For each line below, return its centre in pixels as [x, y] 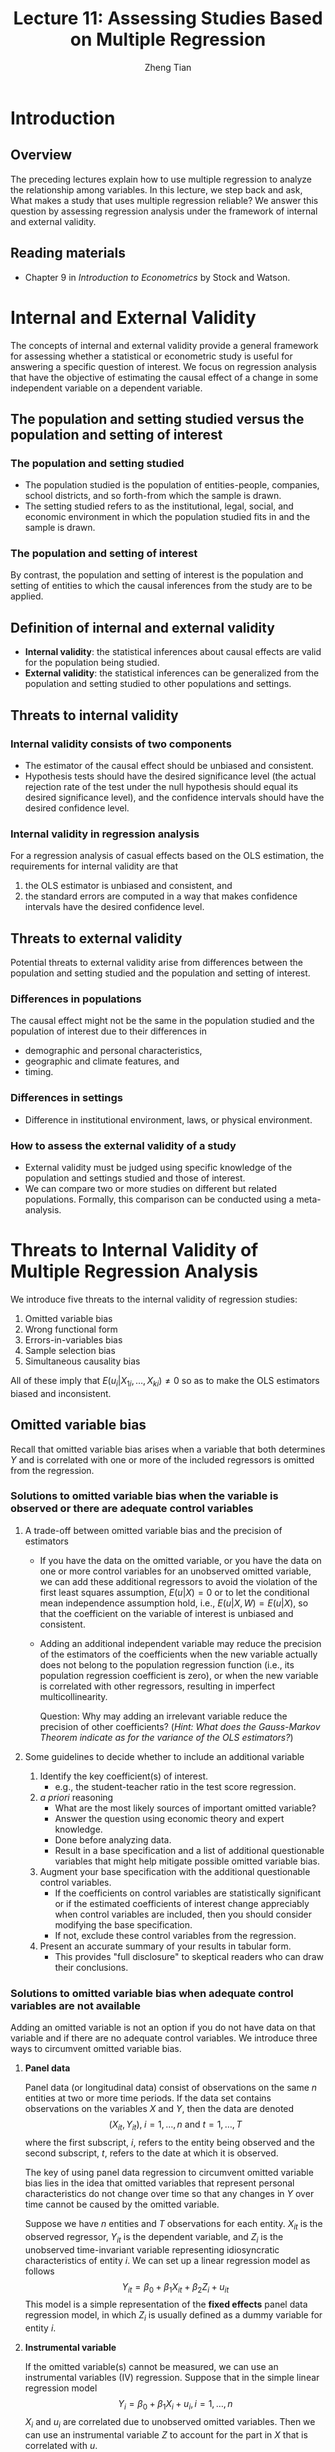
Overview [41, 155]
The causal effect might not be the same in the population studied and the [162, 1021]
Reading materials [68, 253]
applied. [27, 596]
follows [39, 2271]
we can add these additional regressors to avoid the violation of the [178, 1581]
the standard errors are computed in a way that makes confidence [161, 896]
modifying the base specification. [123, 1924]
